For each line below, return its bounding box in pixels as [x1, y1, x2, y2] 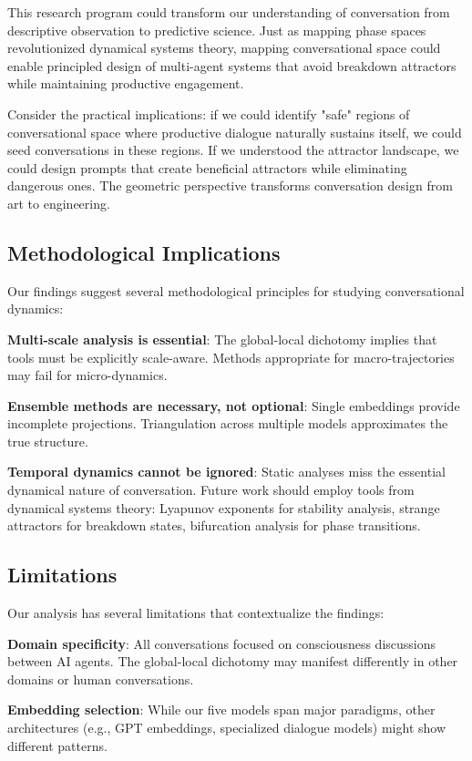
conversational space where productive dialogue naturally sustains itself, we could [7, 122, 462, 141]
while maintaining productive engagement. [7, 74, 244, 93]
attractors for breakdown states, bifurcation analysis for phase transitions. [7, 516, 421, 535]
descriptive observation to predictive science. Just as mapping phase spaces [7, 20, 426, 39]
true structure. [7, 431, 88, 450]
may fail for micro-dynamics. [7, 365, 168, 385]
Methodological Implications [7, 238, 281, 266]
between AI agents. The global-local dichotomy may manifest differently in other [7, 652, 458, 671]
